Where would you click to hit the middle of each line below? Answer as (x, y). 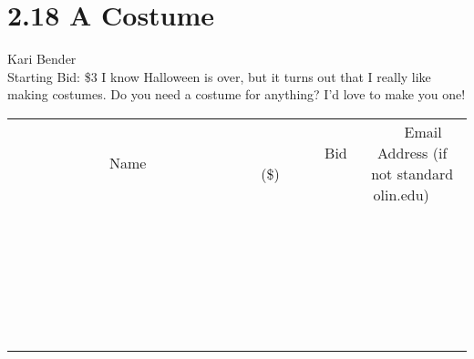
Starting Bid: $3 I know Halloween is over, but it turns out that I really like (219, 76)
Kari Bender (42, 59)
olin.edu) (401, 194)
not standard (412, 173)
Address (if (412, 152)
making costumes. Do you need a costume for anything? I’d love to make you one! (237, 94)
